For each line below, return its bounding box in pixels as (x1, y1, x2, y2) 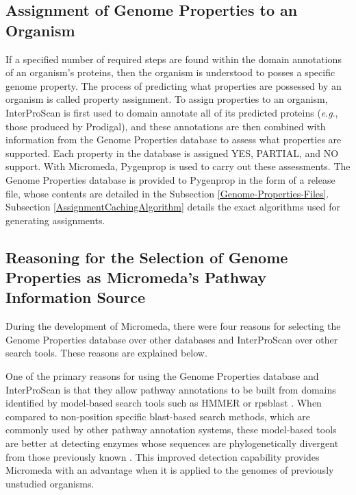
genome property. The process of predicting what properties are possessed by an (5, 78, 342, 93)
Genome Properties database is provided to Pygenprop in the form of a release (5, 172, 335, 186)
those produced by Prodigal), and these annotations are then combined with (5, 119, 326, 133)
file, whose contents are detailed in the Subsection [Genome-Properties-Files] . (5, 186, 329, 200)
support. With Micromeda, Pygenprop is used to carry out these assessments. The (5, 159, 351, 173)
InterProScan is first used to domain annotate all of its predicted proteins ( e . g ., (5, 105, 338, 119)
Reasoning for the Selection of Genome (5, 246, 288, 267)
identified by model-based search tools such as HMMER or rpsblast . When (5, 396, 322, 410)
